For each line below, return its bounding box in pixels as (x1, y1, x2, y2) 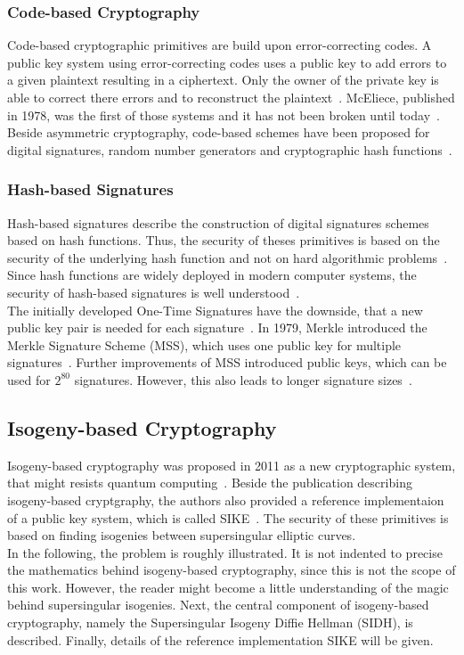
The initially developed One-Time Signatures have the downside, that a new (7, 300, 423, 319)
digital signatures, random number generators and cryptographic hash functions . (7, 140, 452, 159)
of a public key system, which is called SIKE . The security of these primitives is (7, 508, 449, 527)
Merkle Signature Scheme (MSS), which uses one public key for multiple (7, 335, 402, 354)
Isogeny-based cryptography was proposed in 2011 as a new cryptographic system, (7, 455, 456, 474)
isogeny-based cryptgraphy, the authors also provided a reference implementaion (7, 490, 444, 509)
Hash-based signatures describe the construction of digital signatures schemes (7, 213, 429, 232)
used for (7, 370, 51, 389)
